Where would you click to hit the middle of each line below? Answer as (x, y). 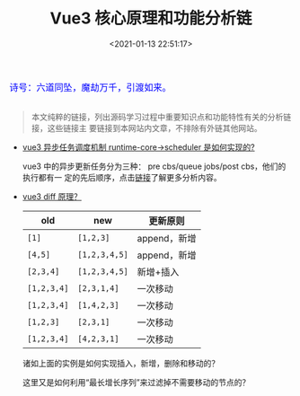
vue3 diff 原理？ (52, 196)
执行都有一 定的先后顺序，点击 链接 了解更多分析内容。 (122, 177)
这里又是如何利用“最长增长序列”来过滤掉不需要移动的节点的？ (136, 382)
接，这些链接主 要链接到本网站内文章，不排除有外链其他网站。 (146, 128)
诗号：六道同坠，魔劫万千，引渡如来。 (91, 87)
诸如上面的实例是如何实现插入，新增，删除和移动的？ (121, 363)
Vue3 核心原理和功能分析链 (151, 18)
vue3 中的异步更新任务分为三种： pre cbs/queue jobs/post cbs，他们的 (154, 166)
